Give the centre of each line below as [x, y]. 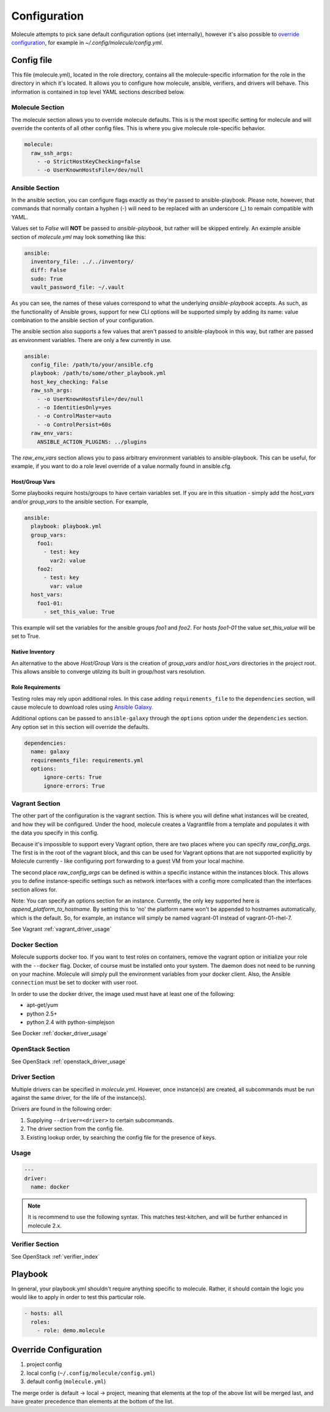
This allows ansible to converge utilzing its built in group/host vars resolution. [108, 671]
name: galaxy [50, 752]
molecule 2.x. [45, 1226]
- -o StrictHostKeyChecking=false [89, 161]
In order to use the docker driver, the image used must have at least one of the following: [123, 993]
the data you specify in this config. [55, 833]
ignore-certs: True [73, 777]
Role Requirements [36, 687]
